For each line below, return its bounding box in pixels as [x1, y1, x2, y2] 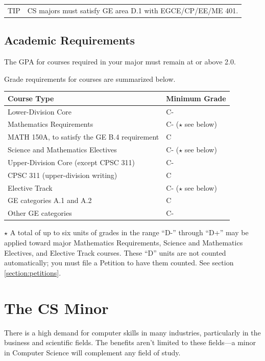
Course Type [8, 93, 54, 103]
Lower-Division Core [8, 106, 71, 117]
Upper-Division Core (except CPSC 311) [8, 156, 135, 167]
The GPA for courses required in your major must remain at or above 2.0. [4, 56, 236, 67]
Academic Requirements [4, 32, 135, 48]
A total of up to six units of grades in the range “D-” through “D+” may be [10, 227, 249, 238]
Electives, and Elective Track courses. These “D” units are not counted [4, 247, 226, 258]
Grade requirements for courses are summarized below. [4, 73, 176, 84]
